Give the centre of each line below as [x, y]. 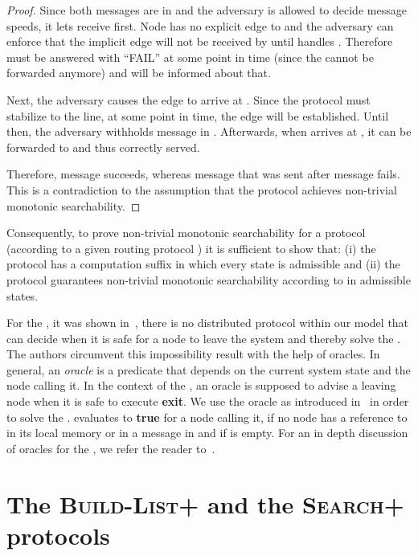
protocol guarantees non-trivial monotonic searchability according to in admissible [209, 279]
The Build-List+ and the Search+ [205, 503]
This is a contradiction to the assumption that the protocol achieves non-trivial [202, 189]
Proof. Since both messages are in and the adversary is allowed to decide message [207, 10]
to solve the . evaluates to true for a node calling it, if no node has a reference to [207, 417]
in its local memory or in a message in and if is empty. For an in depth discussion [207, 433]
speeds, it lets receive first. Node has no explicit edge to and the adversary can [200, 25]
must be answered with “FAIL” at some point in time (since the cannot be [190, 57]
